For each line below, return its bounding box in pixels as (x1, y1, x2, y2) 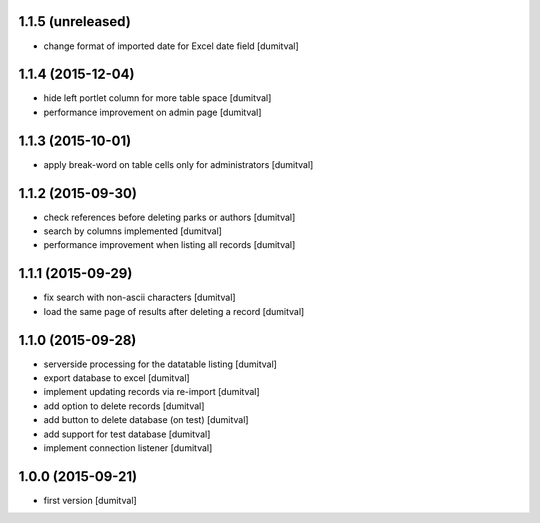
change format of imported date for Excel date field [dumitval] (43, 40, 299, 52)
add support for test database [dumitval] (43, 428, 211, 440)
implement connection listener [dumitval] (43, 441, 213, 454)
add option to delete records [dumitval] (43, 400, 205, 412)
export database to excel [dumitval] (43, 372, 190, 384)
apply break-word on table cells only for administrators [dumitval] (43, 158, 314, 170)
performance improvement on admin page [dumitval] (43, 106, 262, 118)
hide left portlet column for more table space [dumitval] (43, 92, 272, 104)
